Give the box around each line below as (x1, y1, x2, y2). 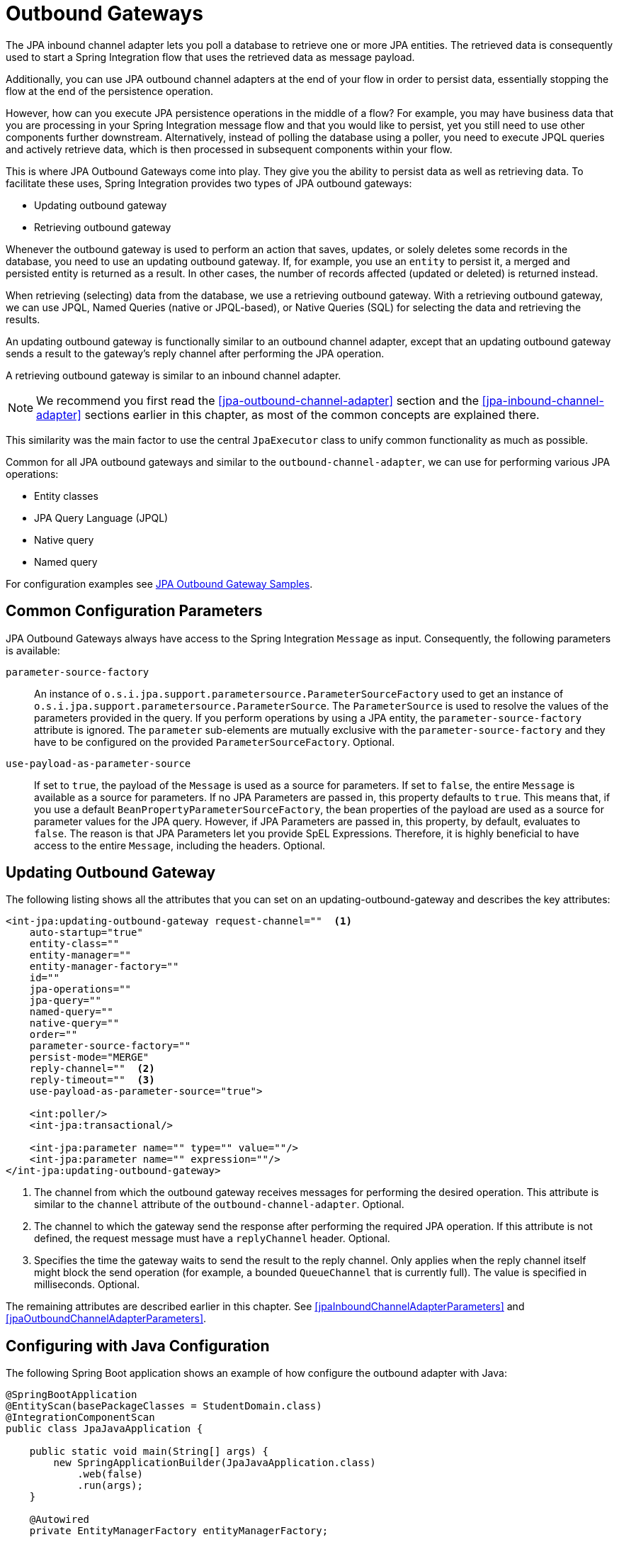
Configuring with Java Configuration (6, 1336, 270, 1355)
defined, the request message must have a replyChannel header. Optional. (34, 1232, 390, 1245)
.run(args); (77, 1480, 143, 1492)
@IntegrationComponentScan (6, 1412, 155, 1424)
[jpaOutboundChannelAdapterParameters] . (6, 1312, 207, 1325)
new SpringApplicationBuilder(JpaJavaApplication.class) (53, 1457, 376, 1469)
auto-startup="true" (29, 927, 143, 939)
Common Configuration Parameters (6, 602, 263, 620)
